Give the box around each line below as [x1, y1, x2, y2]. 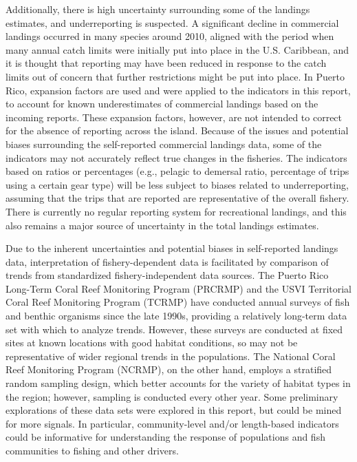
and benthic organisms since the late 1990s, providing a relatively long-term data [6, 308, 347, 323]
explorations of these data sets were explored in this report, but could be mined [6, 403, 342, 417]
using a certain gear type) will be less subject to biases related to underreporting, [6, 177, 349, 191]
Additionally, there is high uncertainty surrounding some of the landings [6, 2, 310, 16]
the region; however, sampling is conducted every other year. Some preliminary [6, 389, 338, 403]
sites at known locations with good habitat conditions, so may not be [6, 335, 298, 350]
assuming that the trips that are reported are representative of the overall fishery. [6, 191, 349, 205]
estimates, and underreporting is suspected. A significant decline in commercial [6, 15, 339, 30]
